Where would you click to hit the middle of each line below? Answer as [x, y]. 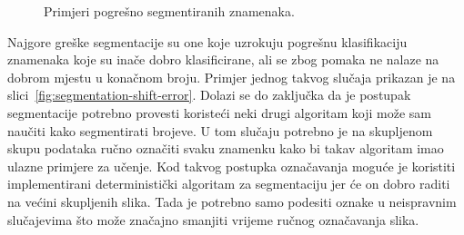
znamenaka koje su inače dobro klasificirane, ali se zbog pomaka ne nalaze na [223, 59]
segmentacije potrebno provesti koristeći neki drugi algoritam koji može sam [219, 112]
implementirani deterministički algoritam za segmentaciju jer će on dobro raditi [229, 184]
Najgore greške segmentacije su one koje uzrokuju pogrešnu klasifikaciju [207, 41]
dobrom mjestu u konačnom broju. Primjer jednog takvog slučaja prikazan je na [232, 77]
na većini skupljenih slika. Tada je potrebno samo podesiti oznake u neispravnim [232, 201]
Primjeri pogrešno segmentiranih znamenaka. [169, 11]
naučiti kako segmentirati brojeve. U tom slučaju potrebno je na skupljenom [220, 130]
